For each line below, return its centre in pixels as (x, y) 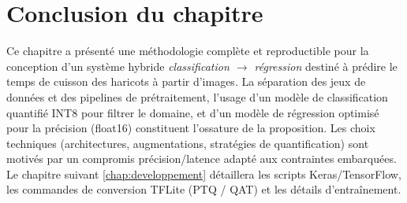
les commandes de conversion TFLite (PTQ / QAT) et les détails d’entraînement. (204, 189)
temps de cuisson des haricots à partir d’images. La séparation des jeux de (186, 81)
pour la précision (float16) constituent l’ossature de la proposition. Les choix (191, 128)
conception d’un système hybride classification (118, 66)
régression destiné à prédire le (326, 66)
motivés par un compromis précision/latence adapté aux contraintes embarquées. (202, 159)
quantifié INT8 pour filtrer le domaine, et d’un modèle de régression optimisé (193, 112)
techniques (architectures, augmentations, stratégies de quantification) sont (188, 143)
